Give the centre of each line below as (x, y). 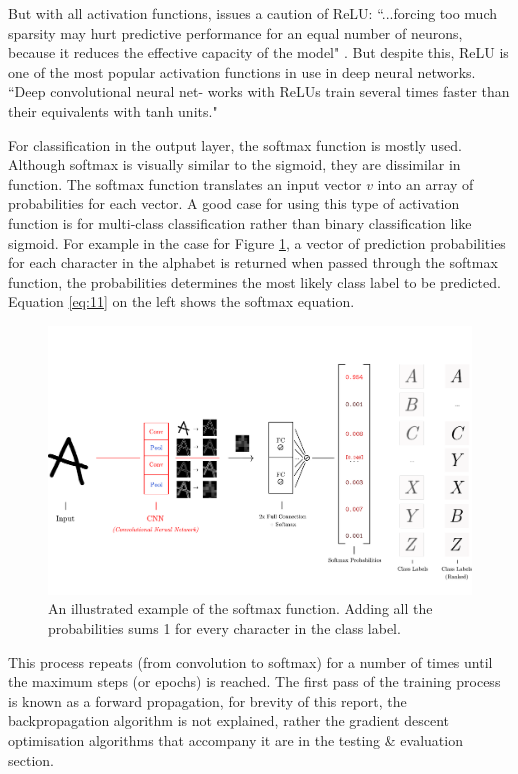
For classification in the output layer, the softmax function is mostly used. (235, 144)
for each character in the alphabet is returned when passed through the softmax (253, 262)
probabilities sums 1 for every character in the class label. (224, 628)
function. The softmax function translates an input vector (185, 183)
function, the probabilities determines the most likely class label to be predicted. (254, 281)
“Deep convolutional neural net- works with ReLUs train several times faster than (259, 91)
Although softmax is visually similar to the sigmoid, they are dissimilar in (234, 164)
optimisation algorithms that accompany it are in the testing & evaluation (235, 740)
